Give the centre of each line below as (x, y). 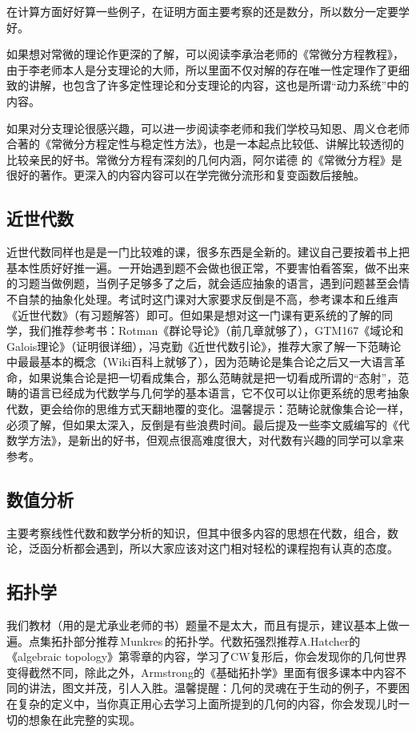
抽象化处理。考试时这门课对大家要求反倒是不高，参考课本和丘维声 (224, 298)
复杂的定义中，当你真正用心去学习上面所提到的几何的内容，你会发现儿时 (208, 704)
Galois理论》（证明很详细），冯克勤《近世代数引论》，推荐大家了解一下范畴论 (204, 346)
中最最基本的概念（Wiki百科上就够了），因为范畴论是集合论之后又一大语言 (200, 362)
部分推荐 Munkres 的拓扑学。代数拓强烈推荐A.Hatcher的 (217, 640)
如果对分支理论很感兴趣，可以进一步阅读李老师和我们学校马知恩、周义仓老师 (208, 128)
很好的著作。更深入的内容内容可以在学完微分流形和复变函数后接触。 (186, 175)
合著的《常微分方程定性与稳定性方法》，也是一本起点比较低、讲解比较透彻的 (205, 144)
